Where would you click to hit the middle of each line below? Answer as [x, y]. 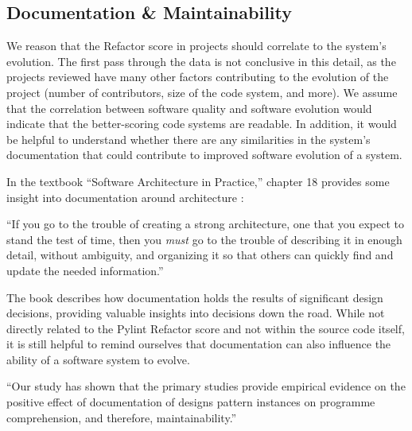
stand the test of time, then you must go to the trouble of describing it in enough [204, 239]
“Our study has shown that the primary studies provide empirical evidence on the [206, 386]
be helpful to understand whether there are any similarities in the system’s [189, 139]
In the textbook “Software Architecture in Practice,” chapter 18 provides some [198, 181]
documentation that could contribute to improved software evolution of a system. [204, 155]
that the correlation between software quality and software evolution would [189, 108]
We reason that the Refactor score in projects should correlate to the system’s [196, 46]
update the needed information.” [85, 270]
